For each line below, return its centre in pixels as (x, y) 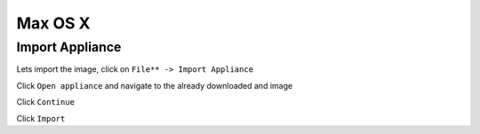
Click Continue (46, 102)
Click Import (41, 118)
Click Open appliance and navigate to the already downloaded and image (155, 85)
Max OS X (53, 23)
